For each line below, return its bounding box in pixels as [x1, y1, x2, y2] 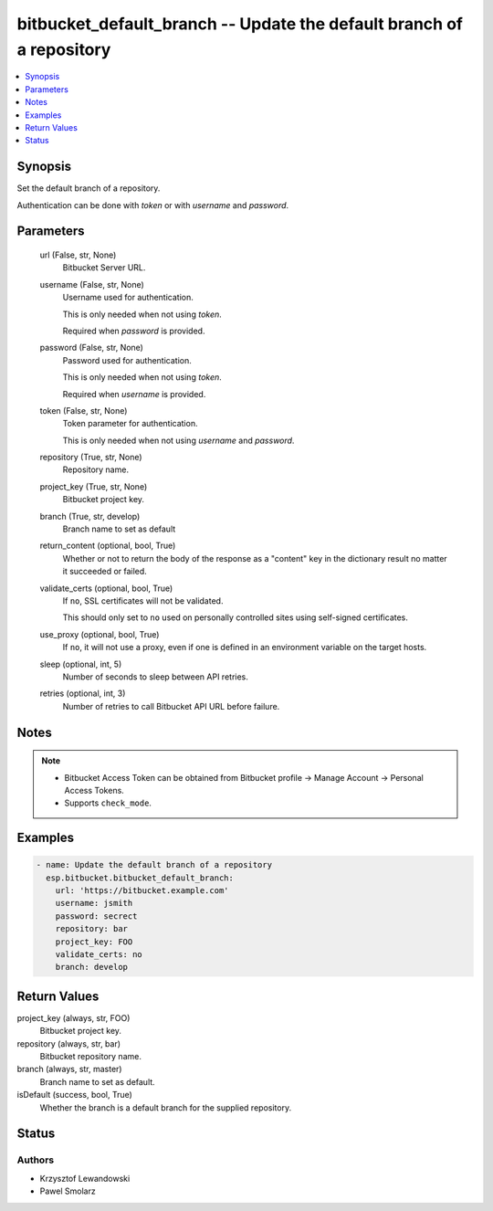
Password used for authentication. [62, 354, 192, 365]
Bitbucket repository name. [39, 1051, 142, 1062]
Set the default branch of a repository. [16, 183, 161, 194]
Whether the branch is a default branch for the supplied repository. [39, 1101, 292, 1113]
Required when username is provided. [62, 388, 206, 399]
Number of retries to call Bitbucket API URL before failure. [62, 700, 280, 711]
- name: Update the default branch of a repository [36, 859, 273, 870]
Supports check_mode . [64, 797, 152, 808]
